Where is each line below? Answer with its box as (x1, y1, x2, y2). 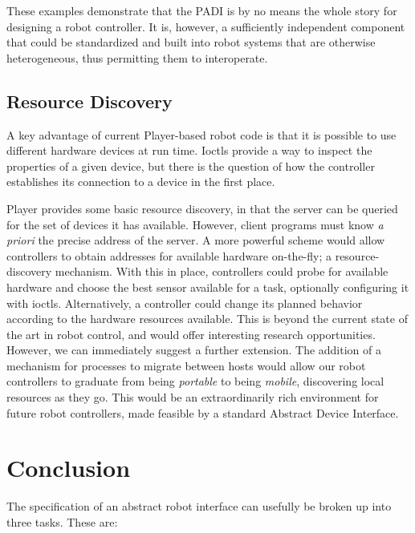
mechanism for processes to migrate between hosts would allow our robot (6, 357, 366, 374)
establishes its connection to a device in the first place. (6, 173, 275, 190)
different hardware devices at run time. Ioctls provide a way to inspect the (6, 142, 372, 159)
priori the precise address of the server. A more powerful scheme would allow (6, 232, 385, 248)
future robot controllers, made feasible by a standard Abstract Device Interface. (6, 404, 399, 421)
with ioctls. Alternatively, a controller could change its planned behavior (6, 294, 363, 311)
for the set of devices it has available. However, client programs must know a (6, 216, 384, 232)
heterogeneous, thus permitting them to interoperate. (6, 49, 268, 66)
